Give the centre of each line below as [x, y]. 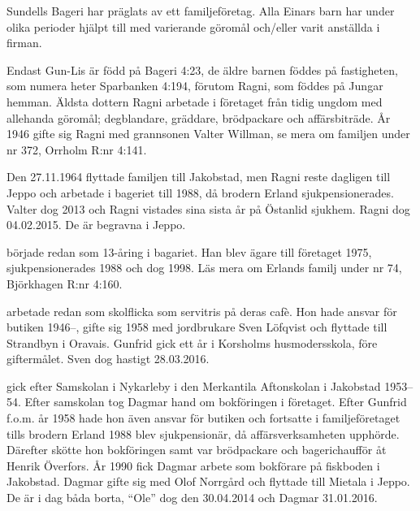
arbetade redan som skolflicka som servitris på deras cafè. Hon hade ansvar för [202, 311]
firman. [24, 43]
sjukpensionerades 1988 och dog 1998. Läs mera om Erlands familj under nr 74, [204, 268]
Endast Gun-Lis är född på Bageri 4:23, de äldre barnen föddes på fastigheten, [202, 69]
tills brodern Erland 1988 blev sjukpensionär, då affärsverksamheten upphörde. [203, 433]
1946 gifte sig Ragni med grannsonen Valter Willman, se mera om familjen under [208, 134]
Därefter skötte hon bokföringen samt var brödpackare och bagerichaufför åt [197, 450]
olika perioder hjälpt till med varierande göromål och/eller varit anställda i [193, 26]
